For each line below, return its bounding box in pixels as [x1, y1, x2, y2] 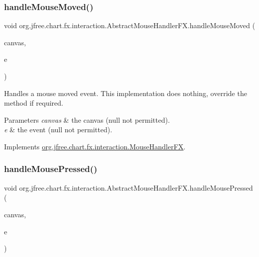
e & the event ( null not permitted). [4, 124, 112, 135]
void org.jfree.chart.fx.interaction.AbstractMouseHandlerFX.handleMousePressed [4, 182, 253, 193]
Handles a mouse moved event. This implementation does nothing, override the [4, 88, 247, 98]
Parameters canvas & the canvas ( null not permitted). [4, 114, 170, 125]
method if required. [4, 98, 63, 108]
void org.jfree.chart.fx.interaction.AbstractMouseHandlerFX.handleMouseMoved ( [4, 20, 255, 31]
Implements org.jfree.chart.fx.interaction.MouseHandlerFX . [4, 141, 186, 151]
